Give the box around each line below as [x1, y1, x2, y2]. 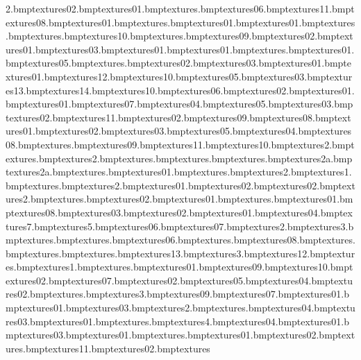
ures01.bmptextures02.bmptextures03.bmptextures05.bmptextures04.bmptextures [6, 123, 352, 138]
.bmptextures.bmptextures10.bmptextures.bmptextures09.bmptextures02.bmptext [6, 28, 353, 43]
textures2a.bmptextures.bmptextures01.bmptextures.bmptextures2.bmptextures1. [6, 164, 352, 179]
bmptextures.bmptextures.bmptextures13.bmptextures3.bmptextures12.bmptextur [6, 246, 355, 260]
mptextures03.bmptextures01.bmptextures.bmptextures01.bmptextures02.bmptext [6, 327, 355, 342]
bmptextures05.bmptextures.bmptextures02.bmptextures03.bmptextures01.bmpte [6, 55, 352, 70]
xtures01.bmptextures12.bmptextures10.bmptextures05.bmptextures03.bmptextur [6, 69, 353, 83]
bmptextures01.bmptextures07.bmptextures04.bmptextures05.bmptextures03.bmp [6, 96, 353, 111]
